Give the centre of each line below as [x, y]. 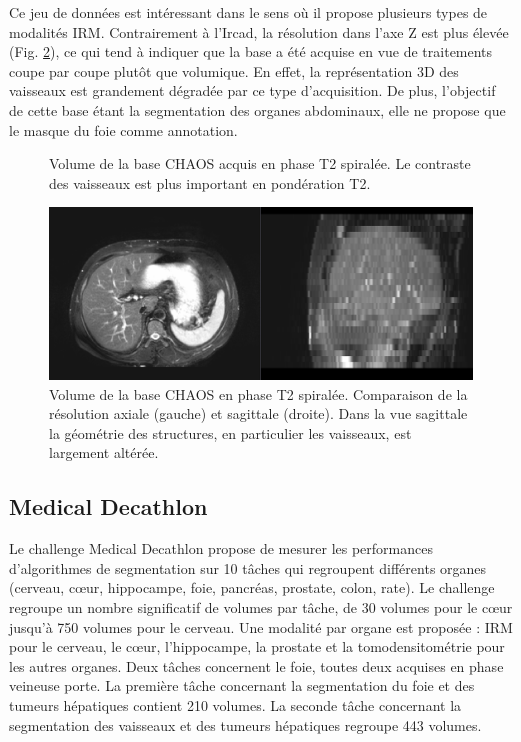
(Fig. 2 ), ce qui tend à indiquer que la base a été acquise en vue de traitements [251, 51]
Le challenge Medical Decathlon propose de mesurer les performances [221, 548]
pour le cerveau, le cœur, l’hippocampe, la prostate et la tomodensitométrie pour [257, 646]
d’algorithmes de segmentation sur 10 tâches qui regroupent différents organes [248, 567]
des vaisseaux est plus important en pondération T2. [210, 182]
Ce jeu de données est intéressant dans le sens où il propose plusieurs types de [248, 12]
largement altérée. [104, 452]
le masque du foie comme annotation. [123, 129]
